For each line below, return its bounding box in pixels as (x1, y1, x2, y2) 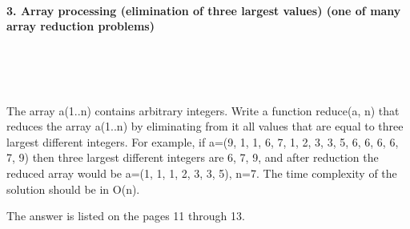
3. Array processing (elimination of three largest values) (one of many (6, 2, 401, 18)
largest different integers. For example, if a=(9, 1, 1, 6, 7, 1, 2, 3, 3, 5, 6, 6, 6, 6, (6, 133, 399, 150)
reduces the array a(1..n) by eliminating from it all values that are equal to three (6, 118, 404, 135)
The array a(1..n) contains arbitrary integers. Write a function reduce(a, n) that (6, 102, 400, 119)
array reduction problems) (6, 18, 155, 34)
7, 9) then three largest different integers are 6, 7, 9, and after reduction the (6, 149, 379, 166)
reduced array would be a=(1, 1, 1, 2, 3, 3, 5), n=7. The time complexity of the (6, 164, 397, 181)
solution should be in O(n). (6, 180, 140, 197)
